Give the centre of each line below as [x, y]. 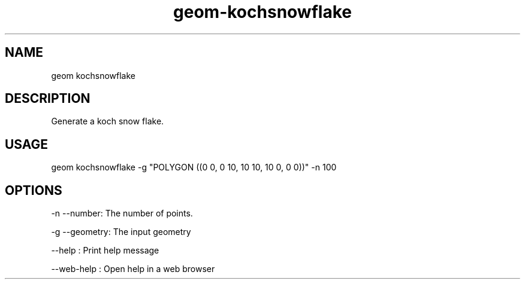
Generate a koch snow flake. [108, 121]
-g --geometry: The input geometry [121, 232]
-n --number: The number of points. [122, 213]
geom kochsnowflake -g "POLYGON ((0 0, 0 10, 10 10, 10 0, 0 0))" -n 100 [194, 167]
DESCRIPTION [48, 99]
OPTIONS [34, 190]
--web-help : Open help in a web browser [133, 269]
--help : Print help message [105, 251]
